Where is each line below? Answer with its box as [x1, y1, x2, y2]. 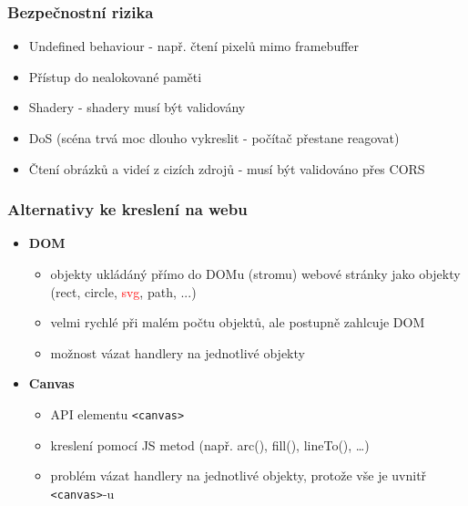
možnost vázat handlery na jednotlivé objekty [50, 343, 305, 362]
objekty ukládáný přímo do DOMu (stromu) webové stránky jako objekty [50, 264, 461, 283]
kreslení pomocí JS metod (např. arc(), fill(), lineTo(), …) [50, 435, 370, 454]
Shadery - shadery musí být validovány [28, 98, 246, 117]
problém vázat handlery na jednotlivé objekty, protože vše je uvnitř [50, 466, 427, 485]
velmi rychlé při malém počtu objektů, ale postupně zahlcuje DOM [50, 313, 425, 332]
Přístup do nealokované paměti [28, 67, 202, 86]
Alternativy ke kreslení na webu [7, 198, 248, 221]
